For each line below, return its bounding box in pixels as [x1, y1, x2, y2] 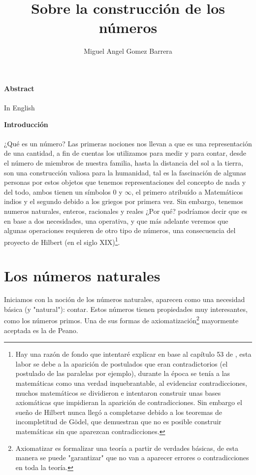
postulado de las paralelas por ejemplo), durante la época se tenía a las [15, 368, 230, 378]
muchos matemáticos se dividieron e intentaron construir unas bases [15, 387, 221, 398]
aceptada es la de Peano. [4, 325, 78, 335]
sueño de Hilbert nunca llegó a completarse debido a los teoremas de [15, 407, 223, 417]
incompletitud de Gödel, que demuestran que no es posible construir [15, 416, 222, 427]
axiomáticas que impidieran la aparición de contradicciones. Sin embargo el [15, 397, 242, 407]
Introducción [4, 119, 48, 129]
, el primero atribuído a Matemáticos [131, 186, 243, 197]
